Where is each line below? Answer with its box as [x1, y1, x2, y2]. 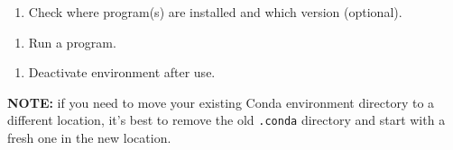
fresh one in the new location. [7, 128, 171, 147]
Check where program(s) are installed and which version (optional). [28, 3, 402, 21]
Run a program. [28, 32, 116, 51]
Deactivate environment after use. [28, 63, 216, 82]
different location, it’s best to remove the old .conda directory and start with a [7, 110, 446, 129]
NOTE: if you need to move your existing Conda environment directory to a [7, 93, 435, 111]
